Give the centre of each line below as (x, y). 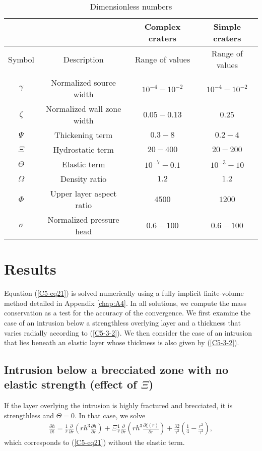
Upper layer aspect (83, 193)
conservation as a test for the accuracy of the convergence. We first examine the (127, 313)
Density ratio (83, 179)
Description (83, 59)
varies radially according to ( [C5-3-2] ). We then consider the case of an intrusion (128, 332)
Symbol (21, 59)
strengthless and (29, 415)
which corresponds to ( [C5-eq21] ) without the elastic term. (94, 442)
